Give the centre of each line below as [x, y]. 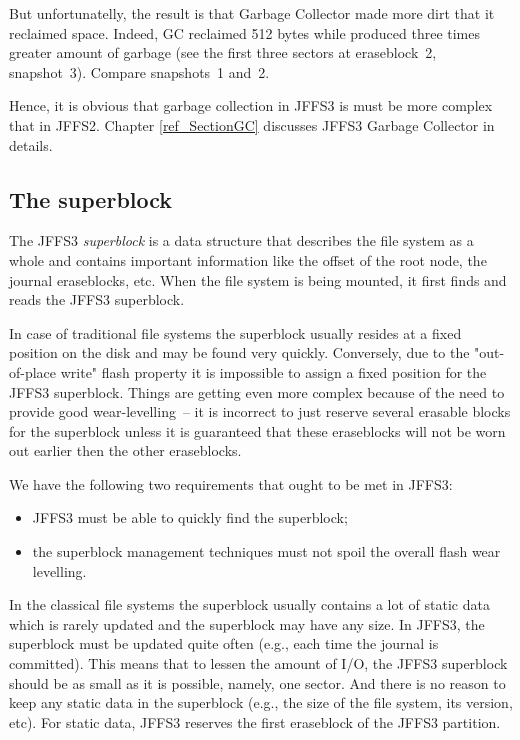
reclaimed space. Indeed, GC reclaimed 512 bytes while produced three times [244, 32]
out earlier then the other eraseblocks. [125, 450]
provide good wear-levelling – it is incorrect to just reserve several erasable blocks [260, 411]
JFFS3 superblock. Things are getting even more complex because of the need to [257, 391]
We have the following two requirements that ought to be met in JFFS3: [231, 483]
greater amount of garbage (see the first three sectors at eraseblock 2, [223, 52]
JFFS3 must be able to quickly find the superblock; [190, 517]
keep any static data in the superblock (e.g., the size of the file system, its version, [261, 702]
